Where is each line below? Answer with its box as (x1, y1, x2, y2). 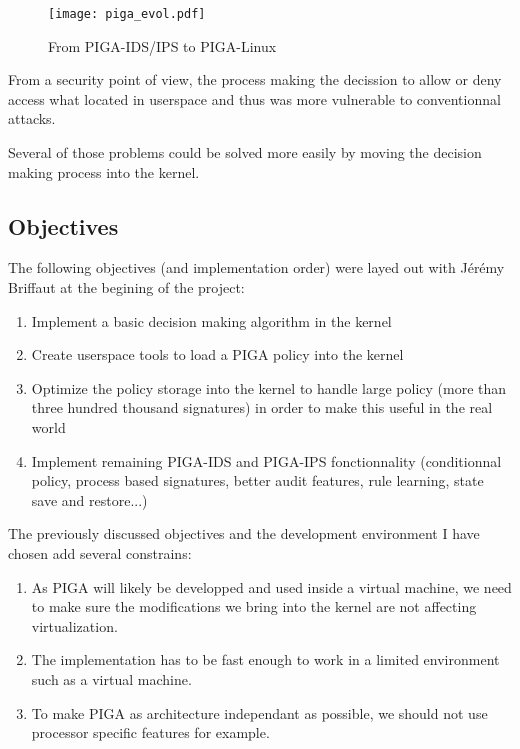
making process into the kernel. (8, 161, 200, 182)
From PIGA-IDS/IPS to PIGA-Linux (48, 35, 277, 56)
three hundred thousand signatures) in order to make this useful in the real (31, 397, 493, 418)
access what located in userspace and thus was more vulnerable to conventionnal (8, 88, 501, 109)
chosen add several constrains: (8, 542, 192, 563)
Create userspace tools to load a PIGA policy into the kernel (31, 344, 404, 365)
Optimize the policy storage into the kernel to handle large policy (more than (31, 377, 507, 398)
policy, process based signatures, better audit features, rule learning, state (31, 470, 484, 491)
